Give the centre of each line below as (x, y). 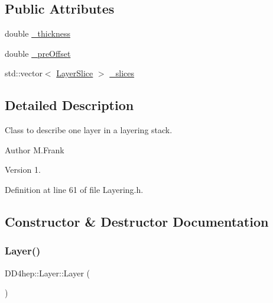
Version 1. (23, 170)
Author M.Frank (35, 149)
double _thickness (38, 33)
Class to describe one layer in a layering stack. (89, 130)
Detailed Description (69, 105)
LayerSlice (75, 73)
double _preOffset (38, 53)
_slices (122, 73)
